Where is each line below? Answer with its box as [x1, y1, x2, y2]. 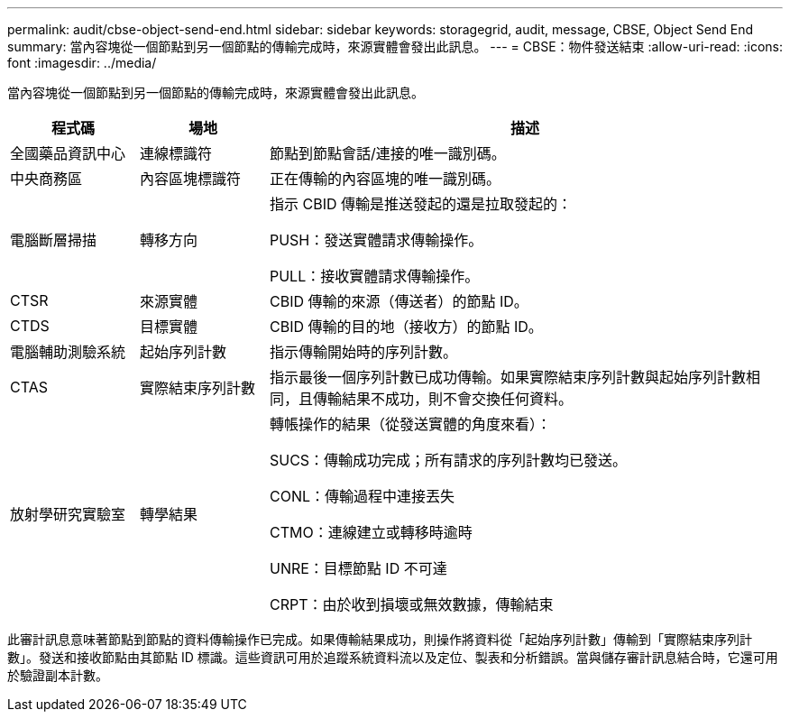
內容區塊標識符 [139, 170, 241, 188]
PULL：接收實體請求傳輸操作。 [269, 267, 480, 285]
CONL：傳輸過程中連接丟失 [269, 487, 455, 505]
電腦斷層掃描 [10, 231, 97, 249]
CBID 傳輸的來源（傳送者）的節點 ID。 [269, 292, 528, 310]
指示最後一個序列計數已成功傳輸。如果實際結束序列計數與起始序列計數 [269, 368, 746, 386]
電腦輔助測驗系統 [10, 343, 126, 361]
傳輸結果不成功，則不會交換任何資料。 [312, 390, 573, 408]
